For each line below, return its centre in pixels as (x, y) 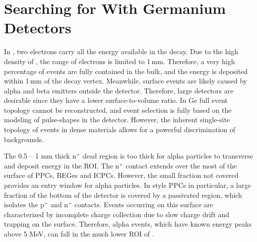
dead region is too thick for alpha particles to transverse (168, 156)
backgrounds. (24, 139)
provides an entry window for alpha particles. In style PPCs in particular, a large (128, 185)
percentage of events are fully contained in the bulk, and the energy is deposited (126, 71)
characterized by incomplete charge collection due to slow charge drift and (117, 214)
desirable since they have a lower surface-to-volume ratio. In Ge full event (116, 100)
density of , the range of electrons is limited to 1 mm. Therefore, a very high (120, 61)
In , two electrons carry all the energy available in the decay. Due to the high (121, 51)
